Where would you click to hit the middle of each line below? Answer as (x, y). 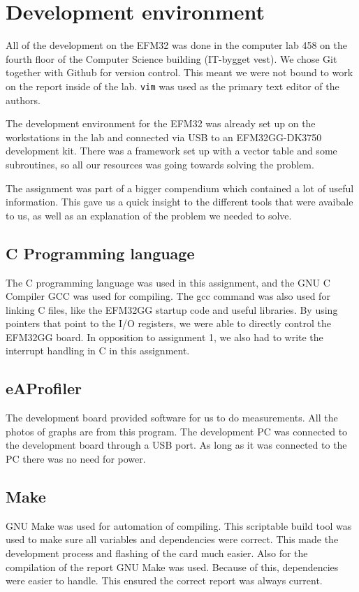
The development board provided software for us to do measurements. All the (172, 418)
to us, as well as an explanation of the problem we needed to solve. (149, 215)
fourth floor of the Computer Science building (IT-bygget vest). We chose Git (171, 58)
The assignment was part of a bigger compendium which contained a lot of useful (180, 188)
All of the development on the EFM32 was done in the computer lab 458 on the (176, 45)
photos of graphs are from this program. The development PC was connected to (177, 431)
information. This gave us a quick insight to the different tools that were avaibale (179, 202)
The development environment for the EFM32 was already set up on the (161, 123)
